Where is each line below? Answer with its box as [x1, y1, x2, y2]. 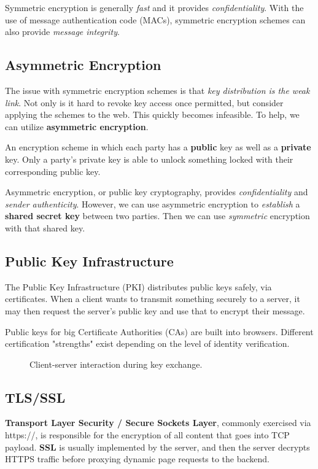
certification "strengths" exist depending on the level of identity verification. [5, 337, 290, 350]
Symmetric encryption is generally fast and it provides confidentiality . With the [5, 1, 304, 14]
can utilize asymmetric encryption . [5, 120, 149, 133]
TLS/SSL [5, 387, 66, 406]
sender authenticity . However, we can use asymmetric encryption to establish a [5, 197, 300, 210]
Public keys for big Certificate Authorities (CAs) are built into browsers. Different [5, 325, 314, 338]
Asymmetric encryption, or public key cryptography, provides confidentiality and [5, 185, 308, 198]
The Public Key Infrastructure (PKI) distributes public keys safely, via [5, 280, 272, 293]
